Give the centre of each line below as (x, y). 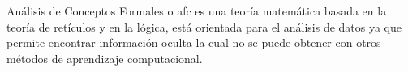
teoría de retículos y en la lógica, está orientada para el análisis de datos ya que (204, 26)
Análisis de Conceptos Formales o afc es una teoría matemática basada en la (197, 11)
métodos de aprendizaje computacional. (105, 58)
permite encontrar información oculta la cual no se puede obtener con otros (194, 42)
